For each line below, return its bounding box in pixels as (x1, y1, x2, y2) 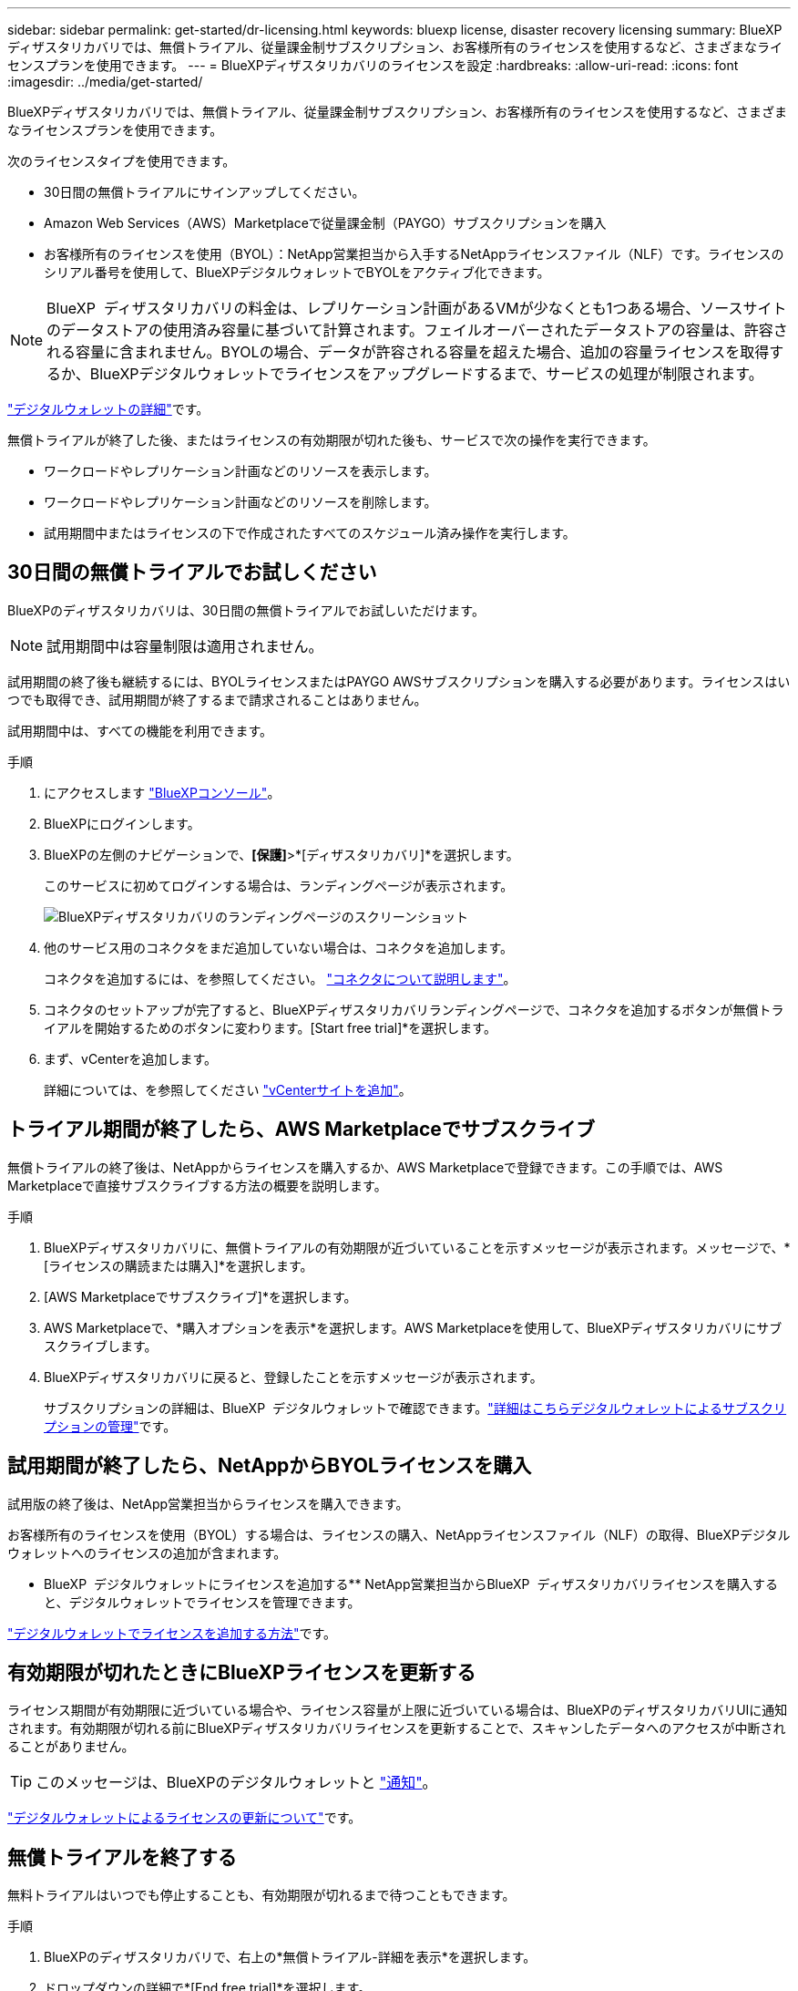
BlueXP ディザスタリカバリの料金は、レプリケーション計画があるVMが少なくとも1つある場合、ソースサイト (46, 299, 787, 317)
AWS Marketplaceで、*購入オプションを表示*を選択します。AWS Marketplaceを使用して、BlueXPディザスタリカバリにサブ (44, 1319, 783, 1336)
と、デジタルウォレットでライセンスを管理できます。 (44, 1594, 361, 1610)
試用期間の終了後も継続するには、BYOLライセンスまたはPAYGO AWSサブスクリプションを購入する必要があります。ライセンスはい (7, 673, 791, 689)
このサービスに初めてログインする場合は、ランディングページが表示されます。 (44, 877, 514, 893)
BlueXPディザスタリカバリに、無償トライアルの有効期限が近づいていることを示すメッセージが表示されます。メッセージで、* (44, 1239, 791, 1255)
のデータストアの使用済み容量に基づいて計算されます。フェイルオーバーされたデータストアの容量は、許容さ (46, 321, 788, 339)
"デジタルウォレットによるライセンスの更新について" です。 (7, 1810, 362, 1826)
